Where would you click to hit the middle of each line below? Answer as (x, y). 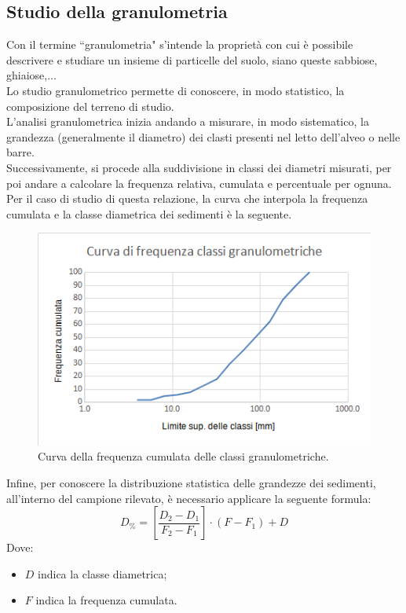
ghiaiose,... (31, 75)
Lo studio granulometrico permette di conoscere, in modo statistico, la (176, 90)
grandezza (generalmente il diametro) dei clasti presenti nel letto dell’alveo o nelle (203, 136)
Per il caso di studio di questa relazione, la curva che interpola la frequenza (187, 198)
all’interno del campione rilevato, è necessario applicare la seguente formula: (189, 498)
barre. (20, 152)
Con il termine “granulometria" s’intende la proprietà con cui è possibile (180, 44)
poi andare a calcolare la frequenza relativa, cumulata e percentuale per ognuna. (199, 183)
